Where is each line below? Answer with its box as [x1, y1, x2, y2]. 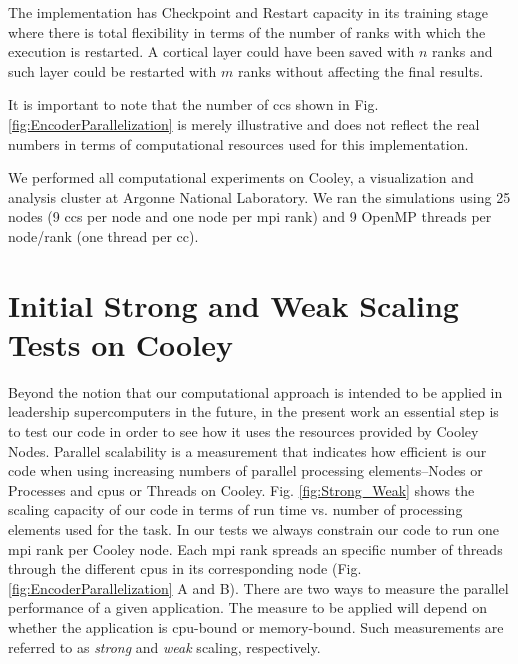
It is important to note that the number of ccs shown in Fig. [8, 94, 379, 115]
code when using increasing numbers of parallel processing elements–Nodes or [8, 460, 483, 481]
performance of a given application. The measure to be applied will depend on [8, 597, 487, 618]
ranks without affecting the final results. [237, 60, 484, 81]
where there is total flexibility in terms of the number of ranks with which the [8, 21, 486, 42]
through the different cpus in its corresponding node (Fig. [8, 558, 362, 579]
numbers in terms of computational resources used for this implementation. [8, 133, 469, 154]
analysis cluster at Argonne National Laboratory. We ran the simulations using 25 [8, 186, 511, 207]
